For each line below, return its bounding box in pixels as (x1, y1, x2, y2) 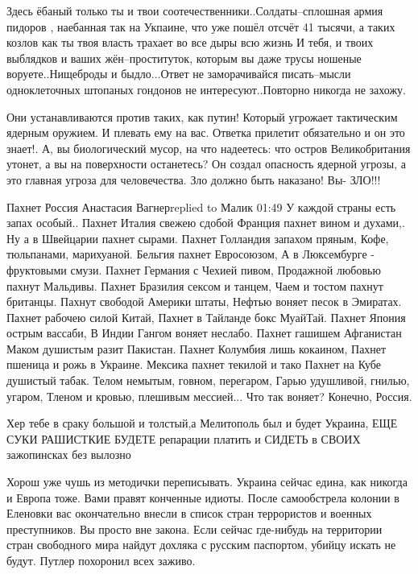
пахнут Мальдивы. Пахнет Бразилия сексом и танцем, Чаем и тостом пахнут (6, 277, 383, 294)
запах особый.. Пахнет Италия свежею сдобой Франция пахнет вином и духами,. (6, 214, 405, 231)
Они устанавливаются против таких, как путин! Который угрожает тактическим (6, 108, 398, 125)
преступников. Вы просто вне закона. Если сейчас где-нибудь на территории (6, 520, 383, 537)
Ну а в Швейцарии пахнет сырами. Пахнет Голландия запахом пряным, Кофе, (6, 229, 389, 246)
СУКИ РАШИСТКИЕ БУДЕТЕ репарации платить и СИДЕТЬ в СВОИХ (6, 430, 361, 447)
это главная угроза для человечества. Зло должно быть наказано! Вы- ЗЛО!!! (6, 171, 381, 188)
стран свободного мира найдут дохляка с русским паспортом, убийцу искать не (6, 536, 396, 553)
